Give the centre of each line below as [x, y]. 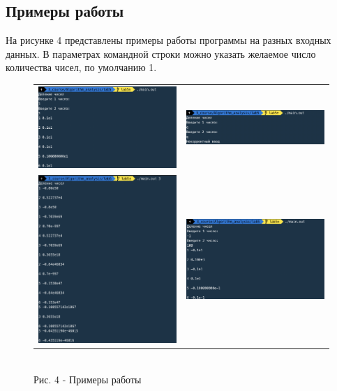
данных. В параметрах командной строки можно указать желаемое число [161, 53]
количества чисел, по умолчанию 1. [81, 67]
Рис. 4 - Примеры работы [88, 379]
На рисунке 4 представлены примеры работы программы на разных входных [168, 40]
